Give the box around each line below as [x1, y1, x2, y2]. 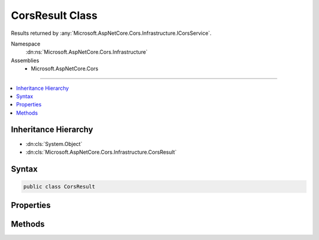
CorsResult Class [11, 9, 97, 22]
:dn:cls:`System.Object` [25, 140, 83, 147]
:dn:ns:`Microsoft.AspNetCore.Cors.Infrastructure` [25, 48, 148, 56]
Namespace [11, 40, 41, 47]
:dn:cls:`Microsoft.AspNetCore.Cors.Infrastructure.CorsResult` [25, 148, 177, 155]
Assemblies [11, 57, 40, 64]
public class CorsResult [23, 183, 96, 190]
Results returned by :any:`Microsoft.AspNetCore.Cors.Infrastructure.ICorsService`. [11, 30, 212, 37]
